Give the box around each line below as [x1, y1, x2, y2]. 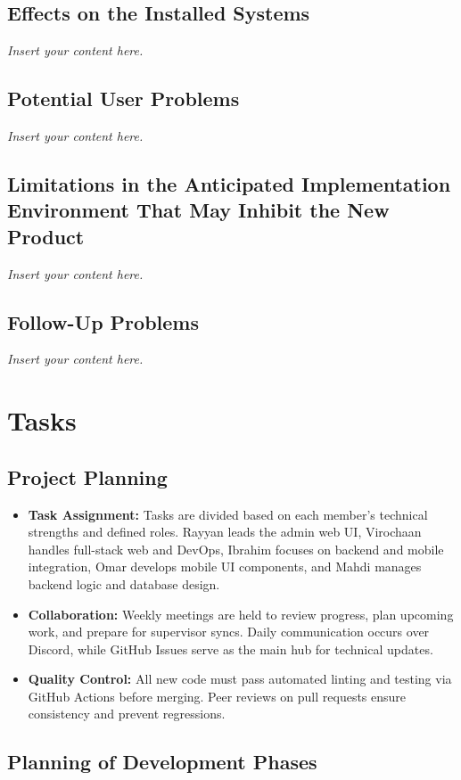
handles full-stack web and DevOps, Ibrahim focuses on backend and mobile [28, 539, 444, 558]
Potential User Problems [7, 85, 240, 112]
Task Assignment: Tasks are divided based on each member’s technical [28, 505, 428, 523]
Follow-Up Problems [7, 308, 199, 335]
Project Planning [7, 463, 168, 490]
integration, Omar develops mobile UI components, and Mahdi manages [28, 557, 422, 576]
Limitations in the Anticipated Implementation [7, 169, 451, 197]
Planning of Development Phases [7, 748, 317, 776]
